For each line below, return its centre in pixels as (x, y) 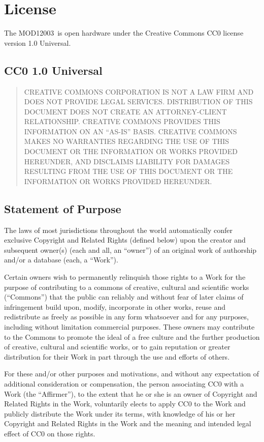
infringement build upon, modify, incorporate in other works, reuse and (115, 306)
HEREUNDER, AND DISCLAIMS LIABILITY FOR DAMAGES (127, 161)
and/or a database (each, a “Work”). (61, 260)
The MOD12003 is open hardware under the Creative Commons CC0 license (124, 33)
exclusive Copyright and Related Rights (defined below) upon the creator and (125, 240)
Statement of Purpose (63, 208)
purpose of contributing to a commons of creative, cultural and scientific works (127, 287)
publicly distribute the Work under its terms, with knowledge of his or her (120, 413)
